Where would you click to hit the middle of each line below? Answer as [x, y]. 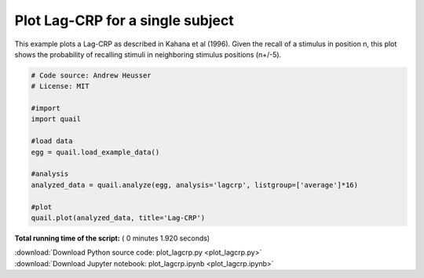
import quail [56, 119]
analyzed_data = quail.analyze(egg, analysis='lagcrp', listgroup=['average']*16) [195, 185]
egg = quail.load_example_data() [95, 152]
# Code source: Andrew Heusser [91, 75]
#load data [52, 141]
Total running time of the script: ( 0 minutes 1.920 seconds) [112, 238]
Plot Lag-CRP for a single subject [124, 20]
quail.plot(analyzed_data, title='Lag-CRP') [118, 218]
